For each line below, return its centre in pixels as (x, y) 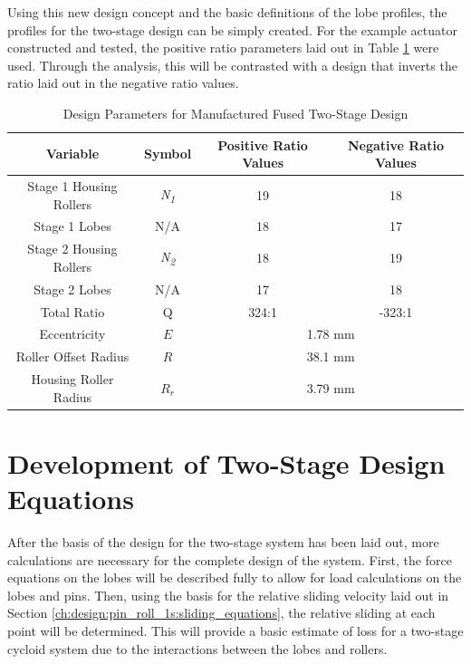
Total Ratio (72, 311)
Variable (72, 154)
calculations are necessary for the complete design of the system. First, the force (230, 559)
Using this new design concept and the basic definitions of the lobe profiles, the (227, 12)
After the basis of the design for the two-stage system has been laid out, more (223, 542)
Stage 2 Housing (72, 249)
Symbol (168, 154)
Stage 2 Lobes (72, 289)
